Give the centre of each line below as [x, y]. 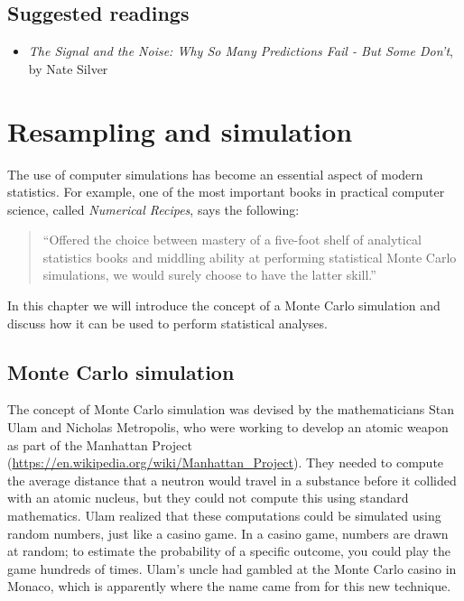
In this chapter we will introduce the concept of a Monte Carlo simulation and [224, 305]
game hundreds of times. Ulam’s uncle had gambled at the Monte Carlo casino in [232, 568]
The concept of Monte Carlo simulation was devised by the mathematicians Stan [231, 409]
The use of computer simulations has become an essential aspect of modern [215, 174]
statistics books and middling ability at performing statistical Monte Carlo [250, 257]
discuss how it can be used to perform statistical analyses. [167, 323]
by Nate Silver [68, 68]
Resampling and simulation [180, 130]
